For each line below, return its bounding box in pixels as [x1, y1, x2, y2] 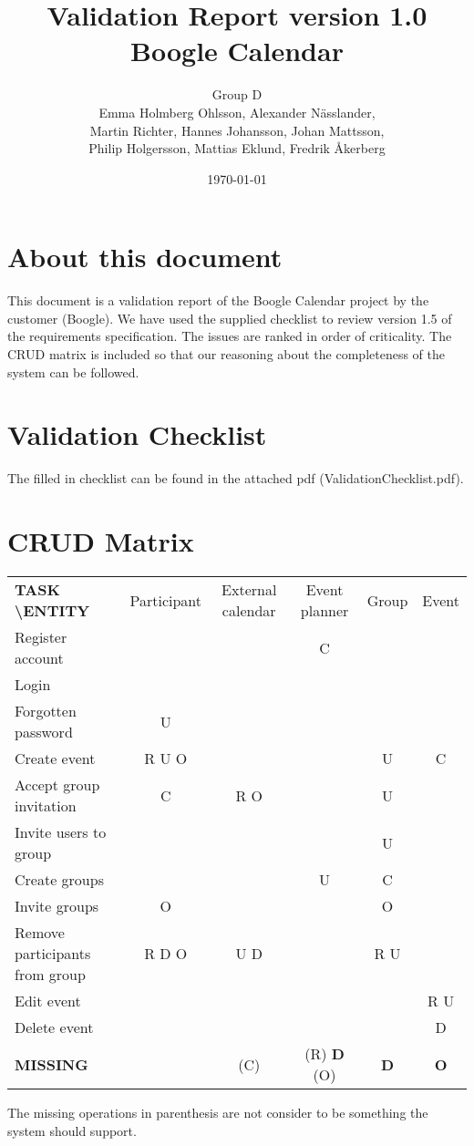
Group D [211, 85, 263, 104]
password [15, 721, 73, 743]
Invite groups [15, 895, 99, 917]
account [15, 647, 64, 669]
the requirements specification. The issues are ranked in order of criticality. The [7, 326, 452, 346]
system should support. [7, 1120, 137, 1140]
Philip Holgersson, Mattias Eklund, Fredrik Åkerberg [88, 139, 386, 158]
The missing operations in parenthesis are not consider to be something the [7, 1103, 428, 1122]
